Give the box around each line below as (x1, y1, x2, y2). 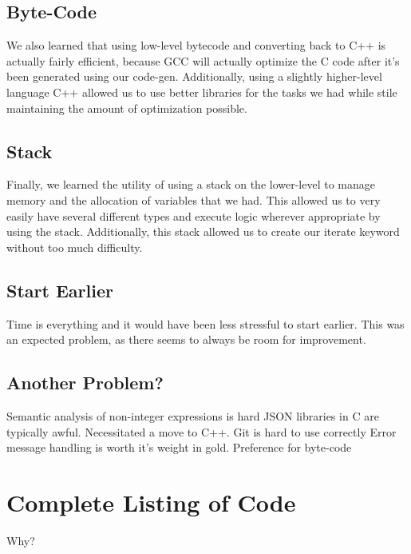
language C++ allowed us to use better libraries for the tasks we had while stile (6, 83, 397, 100)
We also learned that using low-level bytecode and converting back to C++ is (6, 37, 386, 54)
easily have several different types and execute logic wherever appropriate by (6, 207, 381, 224)
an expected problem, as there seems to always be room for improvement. (6, 331, 366, 348)
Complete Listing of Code (6, 485, 296, 518)
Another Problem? (6, 370, 164, 395)
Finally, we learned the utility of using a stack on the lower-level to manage (6, 176, 376, 193)
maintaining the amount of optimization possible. (6, 99, 247, 116)
